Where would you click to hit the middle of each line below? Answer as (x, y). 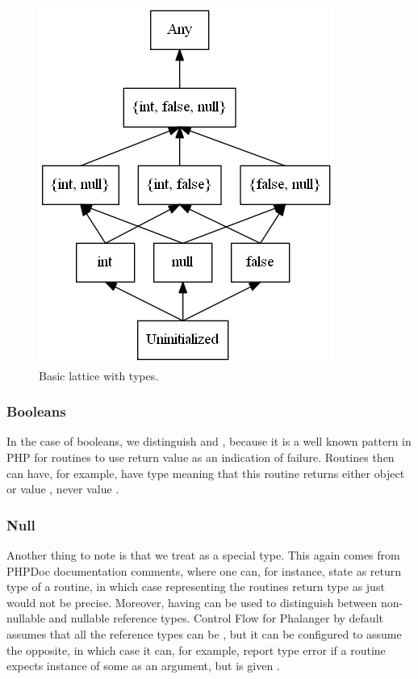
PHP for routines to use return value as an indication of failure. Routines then (201, 457)
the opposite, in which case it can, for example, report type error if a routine (196, 650)
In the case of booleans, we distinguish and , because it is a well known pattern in (209, 441)
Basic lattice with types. (99, 375)
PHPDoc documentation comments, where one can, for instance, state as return (204, 570)
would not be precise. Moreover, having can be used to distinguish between (192, 602)
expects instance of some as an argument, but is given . (143, 666)
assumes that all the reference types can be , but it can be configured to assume (204, 633)
